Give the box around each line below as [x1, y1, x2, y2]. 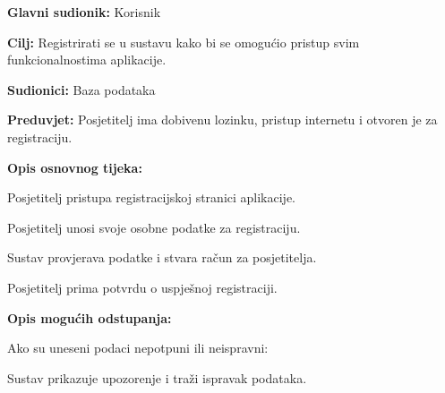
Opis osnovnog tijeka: [7, 158, 142, 176]
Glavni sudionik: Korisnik [7, 3, 161, 21]
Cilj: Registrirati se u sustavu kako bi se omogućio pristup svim [7, 32, 360, 51]
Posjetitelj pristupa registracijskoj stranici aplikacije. [7, 188, 295, 207]
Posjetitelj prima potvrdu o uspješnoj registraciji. [7, 278, 278, 296]
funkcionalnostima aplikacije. [7, 50, 167, 69]
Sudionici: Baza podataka [7, 80, 156, 98]
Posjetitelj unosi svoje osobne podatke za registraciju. [7, 218, 301, 236]
